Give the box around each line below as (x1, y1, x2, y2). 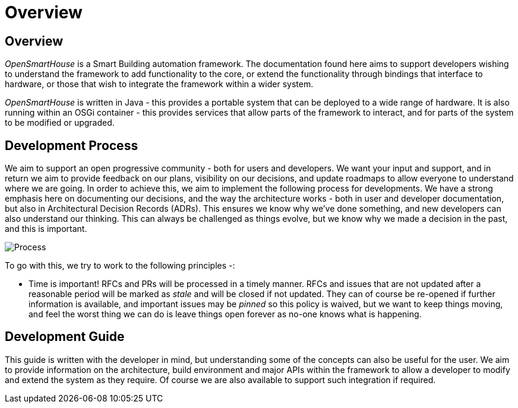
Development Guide (5, 329, 125, 345)
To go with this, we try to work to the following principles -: (5, 260, 235, 271)
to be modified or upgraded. (5, 117, 115, 128)
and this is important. (5, 224, 87, 234)
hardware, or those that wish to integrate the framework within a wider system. (5, 79, 314, 90)
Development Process (5, 138, 138, 153)
